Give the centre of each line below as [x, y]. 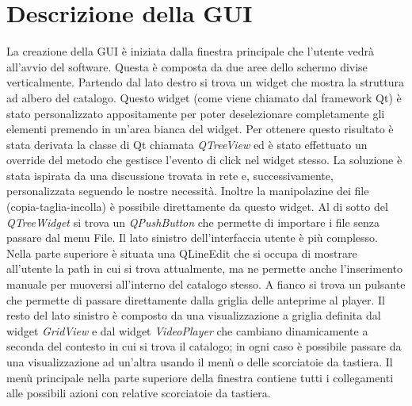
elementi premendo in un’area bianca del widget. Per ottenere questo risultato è [200, 129]
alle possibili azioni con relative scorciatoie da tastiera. [139, 393]
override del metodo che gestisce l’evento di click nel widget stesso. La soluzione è [204, 160]
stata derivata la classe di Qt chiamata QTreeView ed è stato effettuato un [187, 144]
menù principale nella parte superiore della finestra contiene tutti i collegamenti [200, 377]
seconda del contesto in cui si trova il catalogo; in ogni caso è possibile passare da [204, 346]
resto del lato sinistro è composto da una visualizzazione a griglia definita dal [194, 315]
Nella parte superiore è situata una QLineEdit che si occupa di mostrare [182, 253]
